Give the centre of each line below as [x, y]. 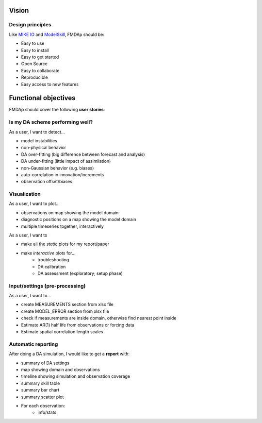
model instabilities [39, 140]
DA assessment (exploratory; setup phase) [80, 273]
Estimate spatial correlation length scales [62, 332]
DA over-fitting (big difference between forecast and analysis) [83, 154]
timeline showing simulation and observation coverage [76, 376]
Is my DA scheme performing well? [51, 122]
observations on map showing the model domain [70, 212]
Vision [19, 10]
